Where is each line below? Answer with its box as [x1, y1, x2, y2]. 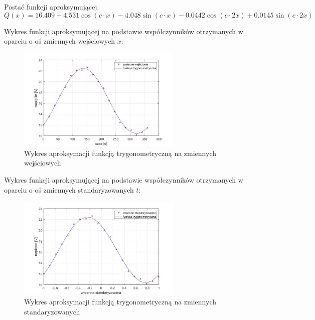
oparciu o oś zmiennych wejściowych [4, 36, 115, 46]
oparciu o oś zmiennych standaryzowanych [4, 184, 134, 195]
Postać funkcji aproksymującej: [4, 2, 99, 12]
